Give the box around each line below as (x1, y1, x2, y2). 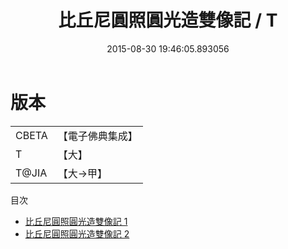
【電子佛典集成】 (57, 129, 138, 143)
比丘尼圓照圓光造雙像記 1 (24, 215, 128, 227)
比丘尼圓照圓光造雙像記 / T (58, 9, 278, 32)
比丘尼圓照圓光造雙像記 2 (24, 227, 130, 240)
